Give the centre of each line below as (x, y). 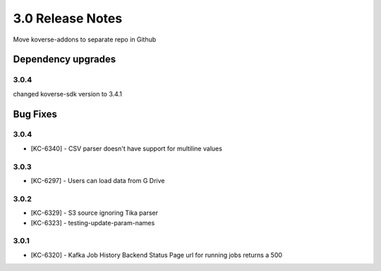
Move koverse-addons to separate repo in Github (85, 39)
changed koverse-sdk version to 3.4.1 (68, 94)
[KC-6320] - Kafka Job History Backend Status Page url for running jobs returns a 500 (156, 255)
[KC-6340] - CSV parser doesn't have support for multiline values (126, 149)
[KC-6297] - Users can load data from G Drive (98, 181)
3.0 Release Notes (68, 18)
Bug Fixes (35, 114)
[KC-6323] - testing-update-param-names (93, 222)
